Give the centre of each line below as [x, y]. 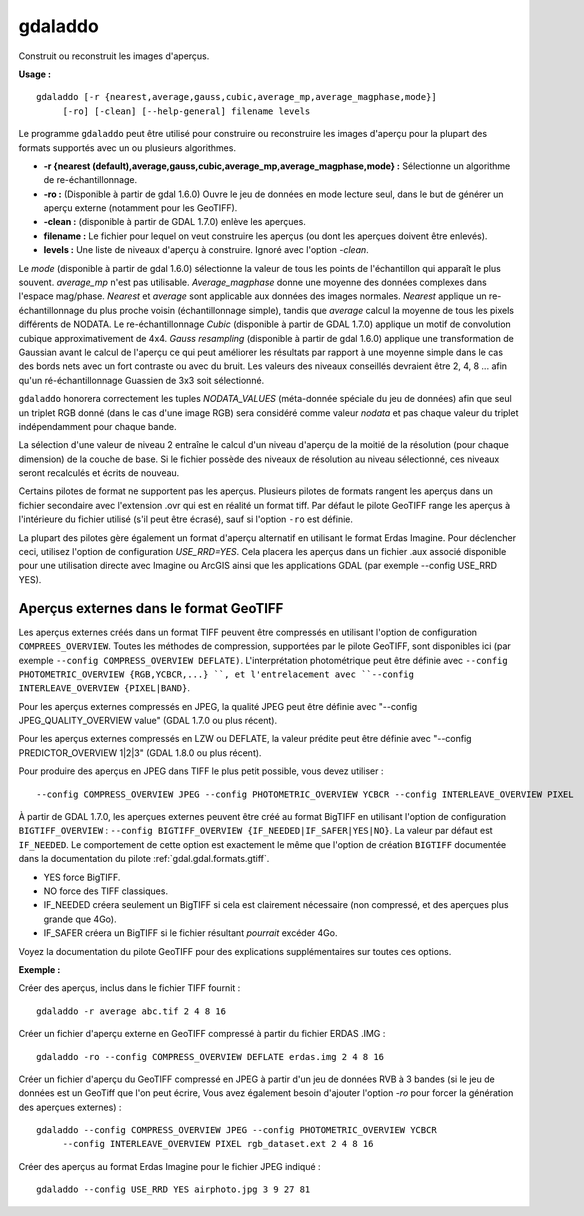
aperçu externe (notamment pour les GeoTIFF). [140, 208]
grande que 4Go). [80, 919]
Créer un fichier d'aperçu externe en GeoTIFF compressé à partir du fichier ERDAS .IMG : [202, 1034]
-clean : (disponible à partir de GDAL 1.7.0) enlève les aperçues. [175, 222]
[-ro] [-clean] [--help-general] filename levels [186, 111]
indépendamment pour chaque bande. [97, 426]
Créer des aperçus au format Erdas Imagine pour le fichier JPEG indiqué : [169, 1166]
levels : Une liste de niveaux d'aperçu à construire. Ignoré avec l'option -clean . [206, 250]
